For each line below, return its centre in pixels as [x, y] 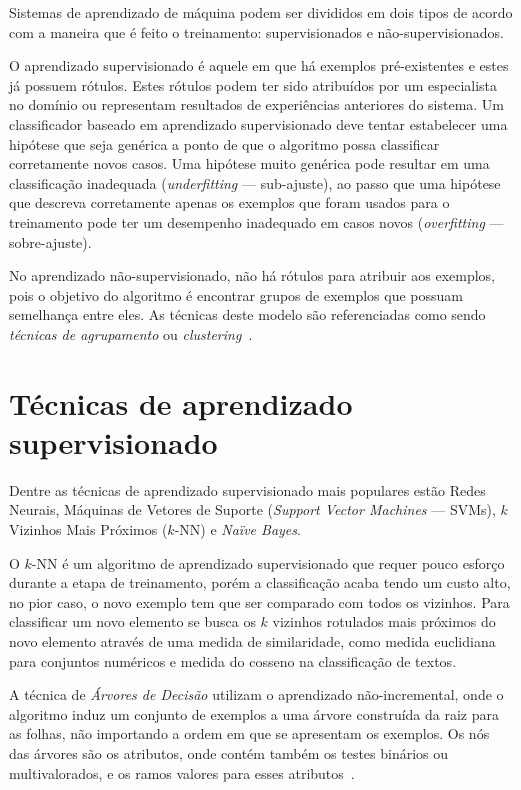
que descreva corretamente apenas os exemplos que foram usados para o [229, 202]
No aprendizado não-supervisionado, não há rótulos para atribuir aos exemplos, [252, 275]
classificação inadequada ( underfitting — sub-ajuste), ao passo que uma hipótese [255, 182]
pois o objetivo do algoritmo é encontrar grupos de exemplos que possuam [236, 294]
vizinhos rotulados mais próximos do [384, 621]
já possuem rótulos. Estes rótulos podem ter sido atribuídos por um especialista [253, 84]
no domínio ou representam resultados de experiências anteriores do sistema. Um [257, 104]
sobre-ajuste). [50, 241]
